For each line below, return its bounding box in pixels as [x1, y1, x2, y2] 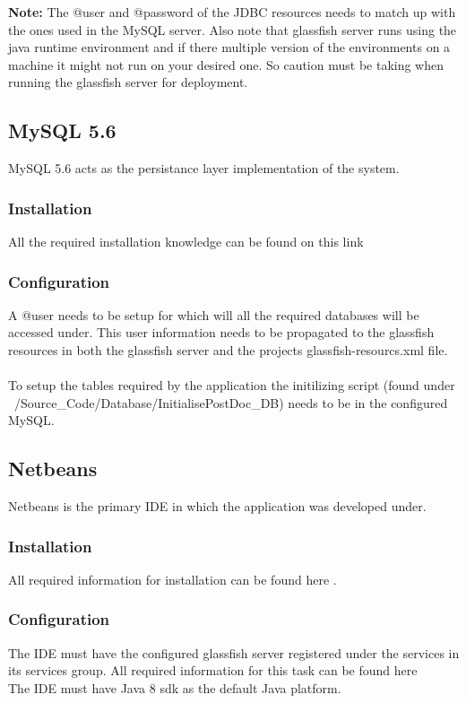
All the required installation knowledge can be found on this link [8, 231, 364, 250]
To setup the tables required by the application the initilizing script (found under [8, 376, 455, 395]
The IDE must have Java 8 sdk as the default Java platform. [8, 678, 341, 697]
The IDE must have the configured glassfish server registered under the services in [8, 643, 460, 662]
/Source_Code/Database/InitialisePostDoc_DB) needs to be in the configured [13, 393, 448, 412]
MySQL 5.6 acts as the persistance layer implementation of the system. [8, 159, 400, 178]
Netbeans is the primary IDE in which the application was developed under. [8, 497, 427, 516]
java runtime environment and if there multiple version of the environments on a [8, 38, 451, 56]
